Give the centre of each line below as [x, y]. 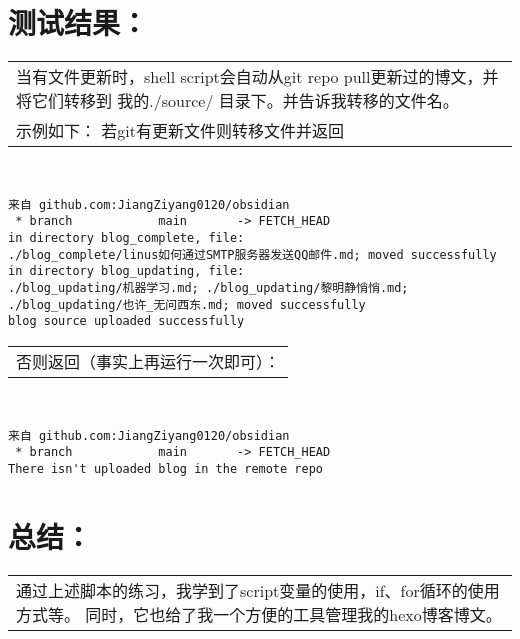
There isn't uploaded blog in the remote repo [165, 468]
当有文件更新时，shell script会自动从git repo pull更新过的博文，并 [257, 77]
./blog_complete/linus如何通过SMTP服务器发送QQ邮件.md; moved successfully [252, 254]
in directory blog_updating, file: [126, 271]
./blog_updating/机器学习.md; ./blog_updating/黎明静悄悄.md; [208, 288]
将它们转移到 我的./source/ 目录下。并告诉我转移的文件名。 [237, 101]
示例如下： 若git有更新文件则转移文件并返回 [180, 131]
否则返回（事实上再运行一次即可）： [148, 361]
